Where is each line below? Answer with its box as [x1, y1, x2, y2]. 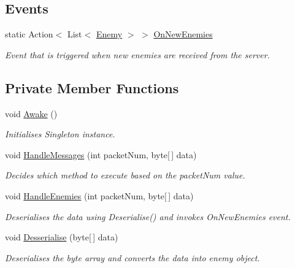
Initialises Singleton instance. [5, 128, 115, 140]
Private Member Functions [5, 78, 179, 97]
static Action [5, 28, 53, 40]
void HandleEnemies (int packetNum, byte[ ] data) [5, 189, 194, 202]
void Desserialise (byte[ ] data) [5, 231, 118, 243]
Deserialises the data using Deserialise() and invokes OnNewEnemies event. [5, 210, 291, 223]
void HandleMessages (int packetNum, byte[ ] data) [5, 148, 197, 161]
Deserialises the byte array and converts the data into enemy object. [5, 251, 260, 264]
